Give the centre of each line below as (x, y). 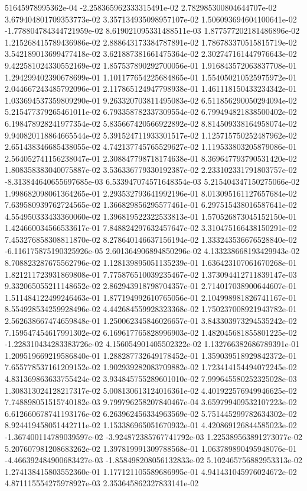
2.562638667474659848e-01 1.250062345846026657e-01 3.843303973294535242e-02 (151, 321)
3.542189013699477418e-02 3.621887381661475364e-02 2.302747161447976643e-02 (151, 54)
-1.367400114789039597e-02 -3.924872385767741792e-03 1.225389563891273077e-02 (153, 436)
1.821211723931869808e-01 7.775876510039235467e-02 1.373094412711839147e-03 (151, 274)
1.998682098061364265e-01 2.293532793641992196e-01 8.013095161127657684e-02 (151, 193)
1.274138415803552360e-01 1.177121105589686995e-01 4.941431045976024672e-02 (151, 471)
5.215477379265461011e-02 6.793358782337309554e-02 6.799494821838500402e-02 (151, 112)
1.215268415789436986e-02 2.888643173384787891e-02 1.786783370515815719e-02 (151, 42)
